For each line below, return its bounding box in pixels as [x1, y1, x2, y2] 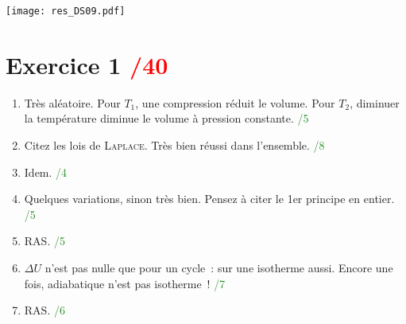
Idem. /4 [24, 163, 68, 180]
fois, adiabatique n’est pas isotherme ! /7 [24, 275, 226, 291]
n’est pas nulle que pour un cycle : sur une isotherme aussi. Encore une [44, 259, 393, 275]
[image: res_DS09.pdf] [6, 6, 126, 17]
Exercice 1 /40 [6, 48, 168, 80]
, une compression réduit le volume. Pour [135, 94, 335, 111]
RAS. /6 [24, 302, 65, 318]
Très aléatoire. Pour [24, 94, 121, 111]
